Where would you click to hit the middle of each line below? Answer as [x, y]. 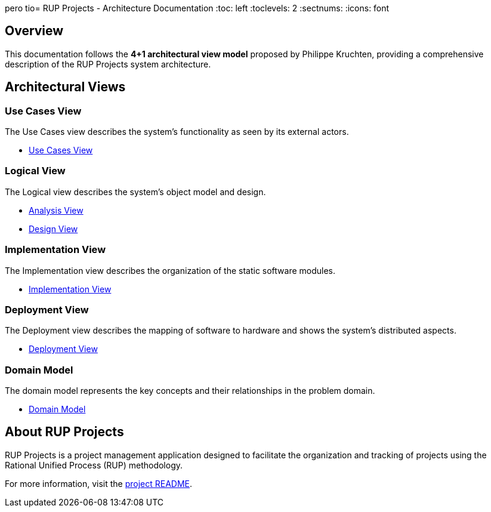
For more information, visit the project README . [99, 483]
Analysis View [56, 210]
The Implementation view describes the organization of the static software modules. [170, 270]
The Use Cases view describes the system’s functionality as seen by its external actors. [177, 132]
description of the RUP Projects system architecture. [108, 64]
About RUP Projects [64, 432]
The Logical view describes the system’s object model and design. [135, 192]
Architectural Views [65, 87]
